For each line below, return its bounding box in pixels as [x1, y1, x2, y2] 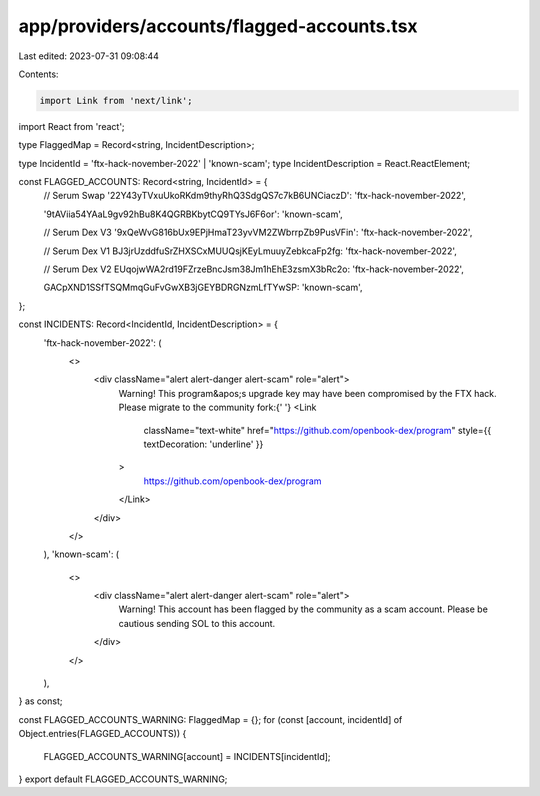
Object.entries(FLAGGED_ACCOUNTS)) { [18, 728, 187, 740]
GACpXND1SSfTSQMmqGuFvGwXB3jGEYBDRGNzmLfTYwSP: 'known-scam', [43, 281, 364, 294]
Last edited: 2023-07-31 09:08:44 [18, 50, 160, 62]
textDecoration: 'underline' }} [143, 438, 264, 450]
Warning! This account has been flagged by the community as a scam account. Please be [118, 603, 489, 615]
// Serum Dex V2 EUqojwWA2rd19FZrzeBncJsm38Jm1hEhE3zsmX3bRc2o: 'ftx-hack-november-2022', [43, 263, 465, 275]
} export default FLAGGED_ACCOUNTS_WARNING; [18, 773, 228, 785]
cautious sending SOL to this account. [118, 617, 276, 629]
